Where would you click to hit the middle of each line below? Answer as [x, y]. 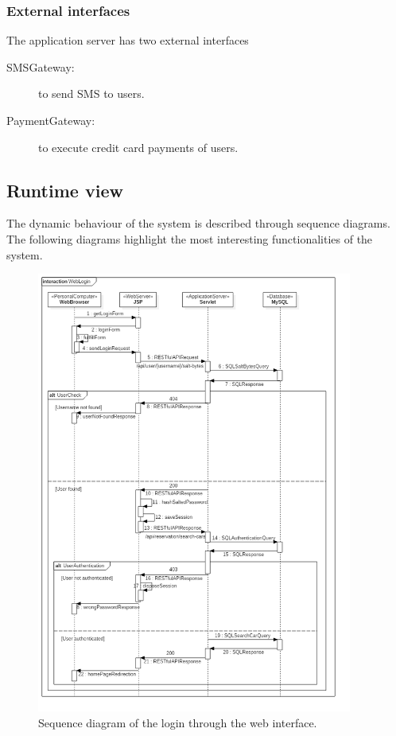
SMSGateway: [41, 66]
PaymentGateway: [51, 120]
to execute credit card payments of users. [138, 147]
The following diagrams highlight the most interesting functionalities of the [190, 238]
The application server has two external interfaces [128, 40]
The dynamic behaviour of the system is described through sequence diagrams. [198, 223]
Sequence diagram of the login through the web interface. [178, 722]
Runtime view [65, 190]
